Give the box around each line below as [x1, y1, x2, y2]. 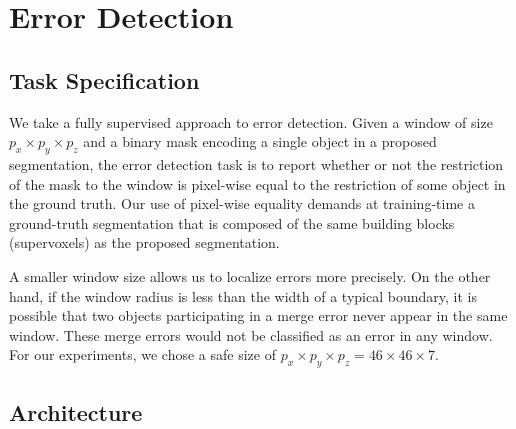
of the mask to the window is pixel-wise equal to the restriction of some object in [9, 173, 506, 194]
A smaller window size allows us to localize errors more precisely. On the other [9, 265, 491, 286]
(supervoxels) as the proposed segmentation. [9, 232, 280, 253]
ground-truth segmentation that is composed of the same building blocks [9, 212, 455, 233]
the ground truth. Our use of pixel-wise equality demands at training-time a [9, 193, 475, 214]
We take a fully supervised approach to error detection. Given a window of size [9, 111, 493, 132]
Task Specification [9, 64, 200, 95]
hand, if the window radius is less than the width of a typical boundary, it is [9, 285, 477, 306]
